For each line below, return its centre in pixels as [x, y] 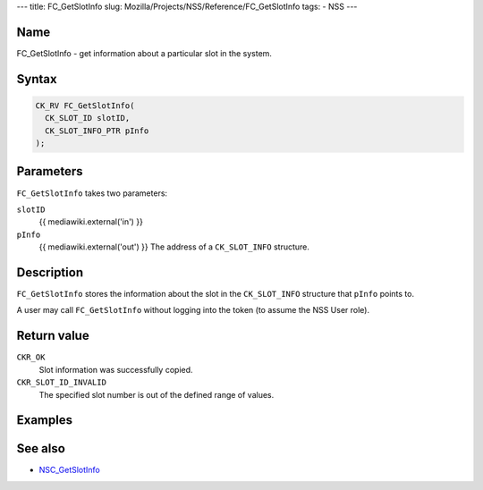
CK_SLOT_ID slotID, [88, 118]
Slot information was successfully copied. [116, 369]
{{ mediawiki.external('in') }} [91, 222]
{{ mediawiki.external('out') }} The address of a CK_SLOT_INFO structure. [174, 247]
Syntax [37, 79]
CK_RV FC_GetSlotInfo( [85, 106]
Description [50, 272]
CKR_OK [31, 357]
